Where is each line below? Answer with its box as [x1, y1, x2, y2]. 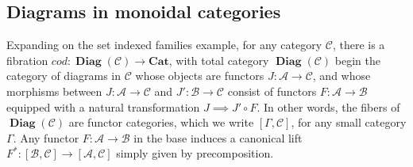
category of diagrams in [6, 67, 122, 84]
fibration [6, 51, 48, 68]
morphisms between [6, 82, 102, 99]
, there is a [332, 36, 385, 53]
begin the [334, 51, 380, 68]
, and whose [312, 67, 371, 84]
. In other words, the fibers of [257, 98, 400, 115]
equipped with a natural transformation [6, 98, 200, 115]
